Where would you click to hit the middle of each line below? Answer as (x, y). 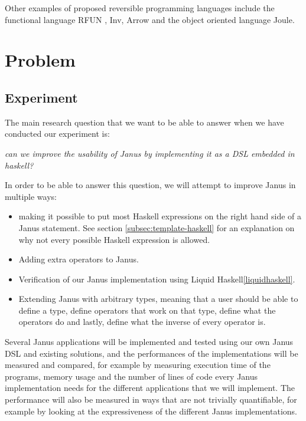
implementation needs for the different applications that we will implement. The (150, 388)
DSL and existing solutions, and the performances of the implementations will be (152, 353)
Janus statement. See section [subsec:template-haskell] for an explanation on (157, 227)
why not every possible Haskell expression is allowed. (114, 239)
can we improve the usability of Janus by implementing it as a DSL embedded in (150, 153)
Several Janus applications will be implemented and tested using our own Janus (149, 342)
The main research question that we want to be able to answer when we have (144, 122)
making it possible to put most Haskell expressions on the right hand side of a (160, 216)
